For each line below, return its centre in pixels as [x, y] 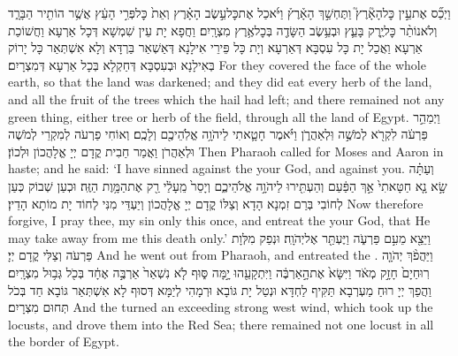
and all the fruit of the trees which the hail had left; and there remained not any [226, 98]
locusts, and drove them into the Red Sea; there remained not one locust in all [221, 324]
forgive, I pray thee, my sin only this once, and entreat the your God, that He [219, 220]
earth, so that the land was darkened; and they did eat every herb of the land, [220, 82]
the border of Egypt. [64, 341]
